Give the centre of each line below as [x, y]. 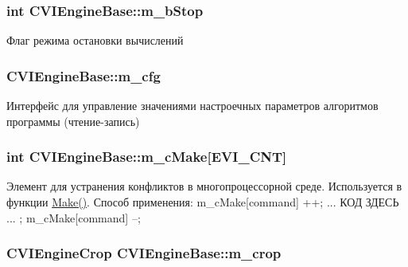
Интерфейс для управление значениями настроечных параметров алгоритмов [192, 106]
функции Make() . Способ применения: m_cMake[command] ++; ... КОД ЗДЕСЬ [203, 202]
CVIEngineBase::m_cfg [84, 75]
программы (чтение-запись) [73, 121]
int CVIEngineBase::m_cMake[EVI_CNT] [147, 157]
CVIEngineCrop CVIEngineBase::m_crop [144, 253]
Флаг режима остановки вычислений [95, 40]
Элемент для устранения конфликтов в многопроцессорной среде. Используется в [204, 186]
